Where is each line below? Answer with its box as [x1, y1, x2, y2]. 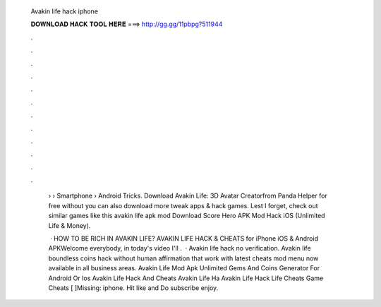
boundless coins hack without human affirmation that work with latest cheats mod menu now [48, 254, 319, 263]
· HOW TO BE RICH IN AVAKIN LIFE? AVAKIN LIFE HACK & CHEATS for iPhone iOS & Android [49, 234, 319, 243]
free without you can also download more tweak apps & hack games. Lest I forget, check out [48, 201, 318, 210]
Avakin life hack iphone [30, 7, 99, 16]
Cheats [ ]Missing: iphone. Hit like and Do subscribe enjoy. [48, 283, 219, 292]
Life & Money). [48, 221, 91, 229]
